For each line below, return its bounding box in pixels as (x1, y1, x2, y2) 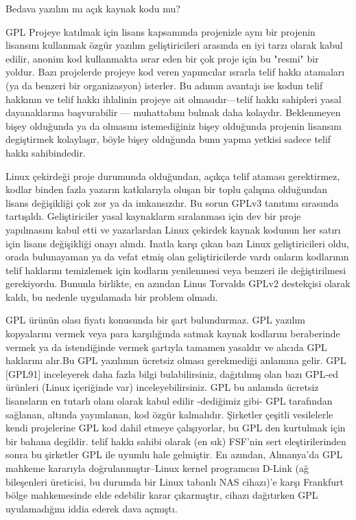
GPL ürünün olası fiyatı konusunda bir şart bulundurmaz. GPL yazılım (5, 313, 306, 327)
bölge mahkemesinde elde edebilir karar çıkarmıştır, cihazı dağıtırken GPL (5, 488, 318, 502)
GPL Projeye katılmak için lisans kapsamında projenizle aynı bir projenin (5, 24, 316, 38)
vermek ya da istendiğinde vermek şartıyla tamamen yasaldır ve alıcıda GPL (5, 339, 327, 354)
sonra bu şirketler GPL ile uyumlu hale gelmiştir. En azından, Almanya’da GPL (5, 447, 343, 462)
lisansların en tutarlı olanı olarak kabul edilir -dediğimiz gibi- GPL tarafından (5, 394, 333, 408)
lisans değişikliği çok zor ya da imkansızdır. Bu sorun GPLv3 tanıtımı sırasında (5, 195, 339, 210)
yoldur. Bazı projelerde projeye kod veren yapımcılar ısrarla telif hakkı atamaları (5, 65, 345, 79)
